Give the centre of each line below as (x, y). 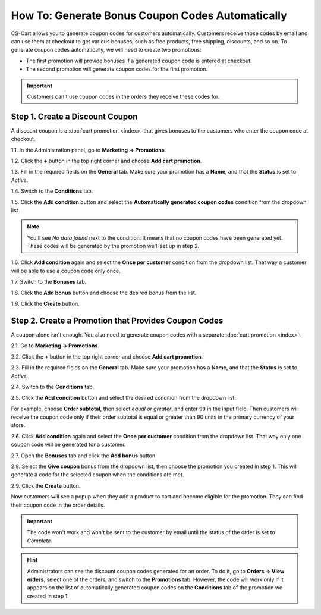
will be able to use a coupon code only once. (66, 271)
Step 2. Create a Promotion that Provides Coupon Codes (117, 320)
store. (18, 425)
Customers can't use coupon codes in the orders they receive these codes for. (123, 96)
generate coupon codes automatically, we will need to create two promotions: (106, 50)
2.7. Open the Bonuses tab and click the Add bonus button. (84, 456)
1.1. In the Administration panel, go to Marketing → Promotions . (89, 150)
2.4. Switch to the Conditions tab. (53, 387)
